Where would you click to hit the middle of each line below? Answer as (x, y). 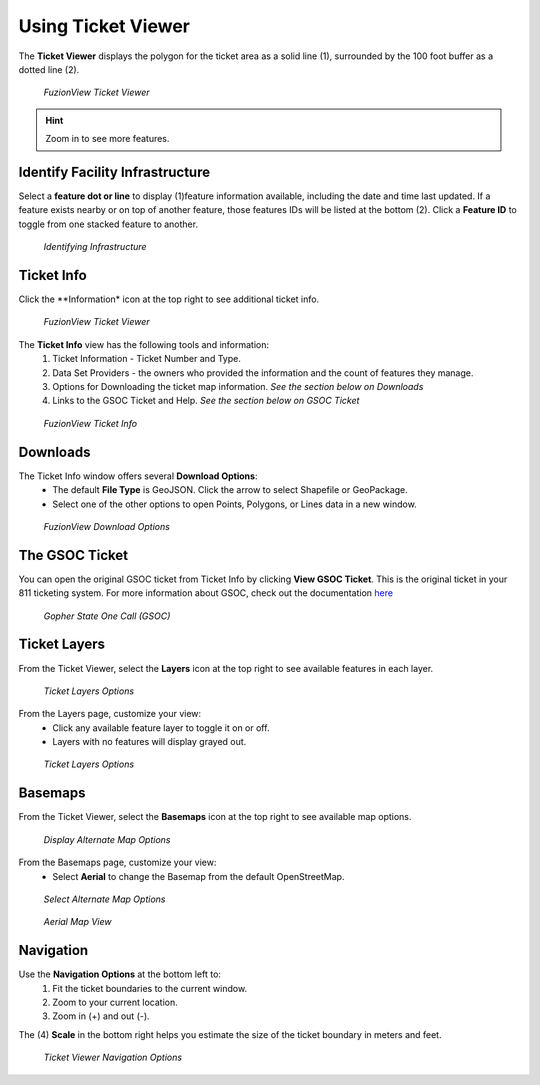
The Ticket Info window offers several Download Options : (138, 476)
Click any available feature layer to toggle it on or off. (161, 727)
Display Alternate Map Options (107, 839)
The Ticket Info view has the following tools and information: (144, 344)
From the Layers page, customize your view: (110, 714)
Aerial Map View (77, 922)
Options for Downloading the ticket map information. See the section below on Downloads (238, 387)
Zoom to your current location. (115, 1002)
